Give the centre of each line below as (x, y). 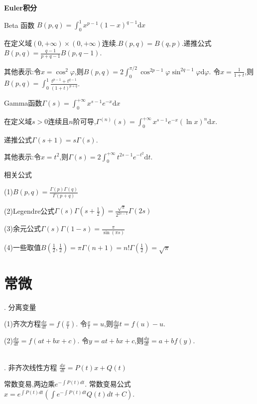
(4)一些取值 (22, 247)
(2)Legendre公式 (29, 210)
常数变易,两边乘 (29, 384)
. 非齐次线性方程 (31, 367)
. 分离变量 (20, 307)
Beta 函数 (19, 25)
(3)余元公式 (22, 228)
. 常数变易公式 (108, 384)
